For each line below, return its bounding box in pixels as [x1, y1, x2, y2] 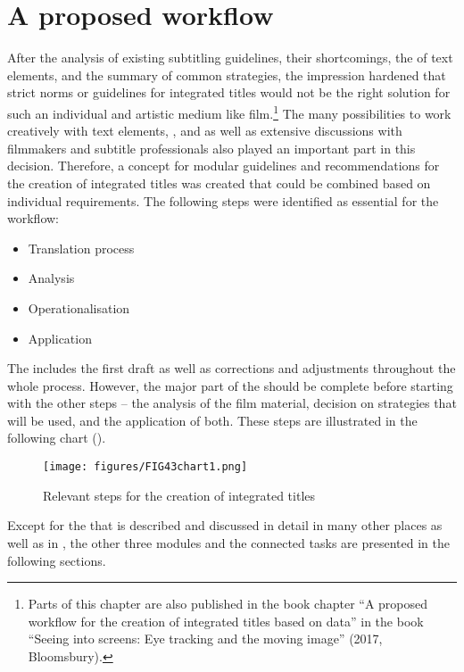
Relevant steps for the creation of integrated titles [43, 485, 316, 504]
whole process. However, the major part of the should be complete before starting [7, 376, 453, 394]
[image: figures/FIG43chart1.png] [43, 460, 248, 474]
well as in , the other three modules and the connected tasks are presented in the [7, 533, 450, 552]
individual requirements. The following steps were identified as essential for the [7, 191, 439, 210]
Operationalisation [28, 298, 130, 317]
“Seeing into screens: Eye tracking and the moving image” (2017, [28, 629, 383, 648]
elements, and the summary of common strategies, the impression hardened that [7, 65, 446, 84]
